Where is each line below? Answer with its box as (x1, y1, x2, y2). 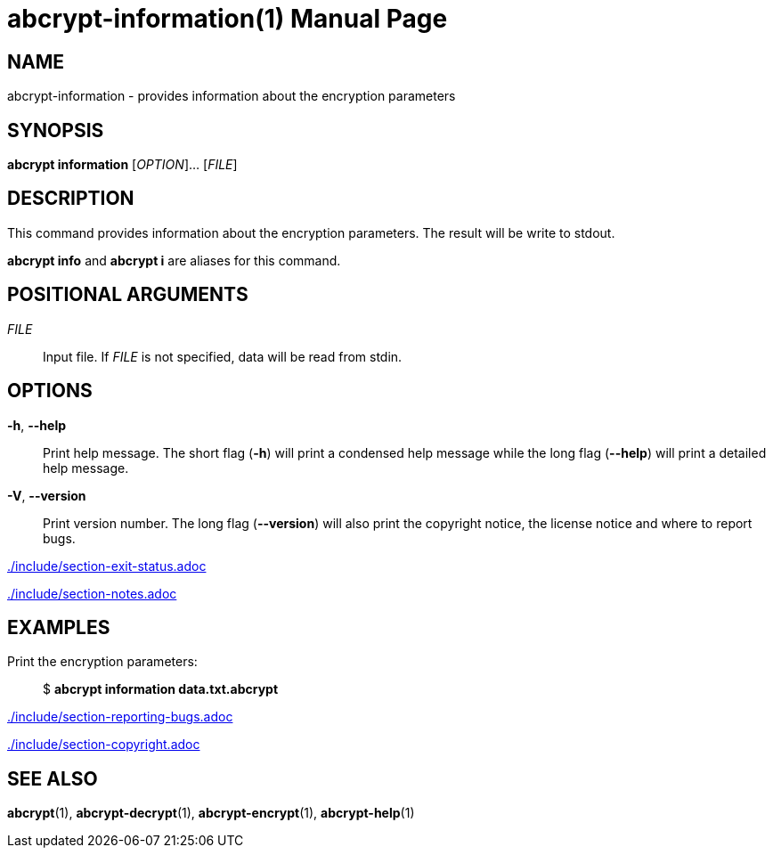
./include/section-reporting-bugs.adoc (7, 709, 233, 725)
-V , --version (7, 487, 86, 503)
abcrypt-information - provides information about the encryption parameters (7, 88, 456, 104)
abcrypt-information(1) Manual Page (7, 4, 448, 34)
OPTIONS (7, 379, 93, 403)
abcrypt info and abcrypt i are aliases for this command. (7, 252, 341, 268)
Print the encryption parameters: (7, 654, 198, 670)
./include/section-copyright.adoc (7, 737, 200, 753)
